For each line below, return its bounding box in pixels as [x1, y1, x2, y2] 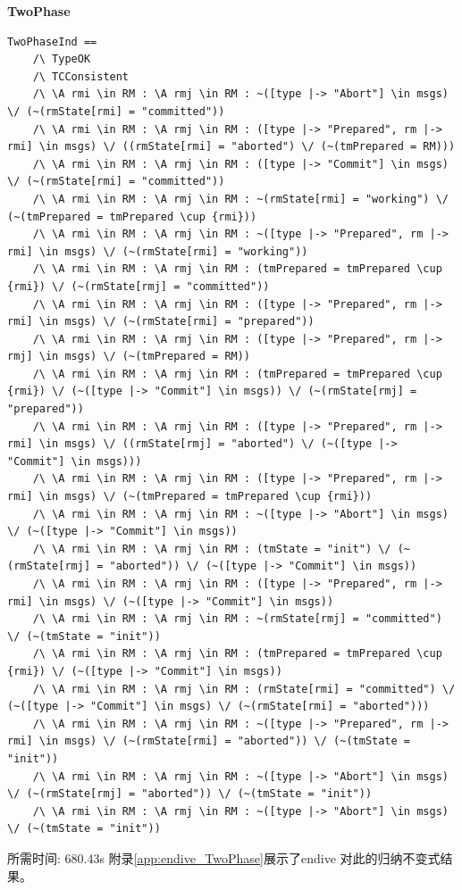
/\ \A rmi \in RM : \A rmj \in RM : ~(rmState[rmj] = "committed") [32, 612, 442, 626]
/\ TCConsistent [32, 70, 130, 83]
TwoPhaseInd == [7, 35, 97, 48]
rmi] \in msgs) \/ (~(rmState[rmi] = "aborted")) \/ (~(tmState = [7, 735, 411, 748]
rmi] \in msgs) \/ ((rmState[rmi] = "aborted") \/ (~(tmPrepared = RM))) [7, 140, 456, 154]
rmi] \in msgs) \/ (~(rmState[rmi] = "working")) [7, 245, 308, 258]
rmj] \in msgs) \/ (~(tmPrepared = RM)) [7, 350, 251, 363]
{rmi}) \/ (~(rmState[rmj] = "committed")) [7, 279, 270, 293]
